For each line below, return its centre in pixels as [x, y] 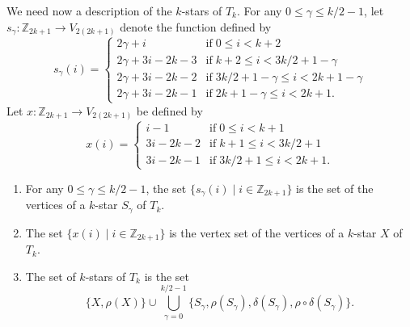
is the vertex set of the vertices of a [257, 232]
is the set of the [335, 188]
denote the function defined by [196, 26]
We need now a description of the [89, 10]
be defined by [169, 110]
